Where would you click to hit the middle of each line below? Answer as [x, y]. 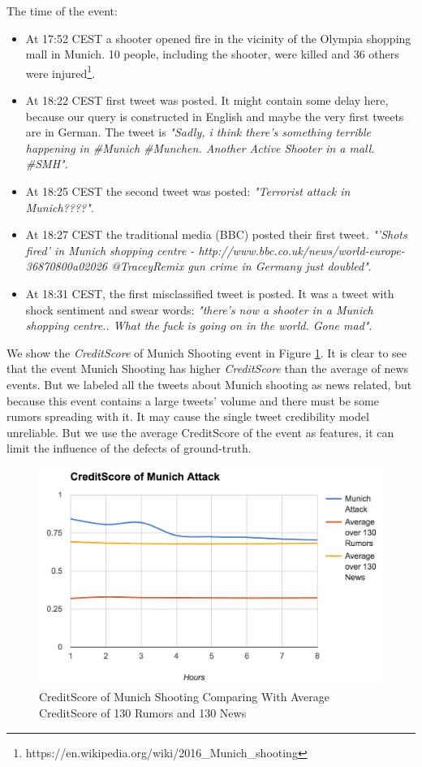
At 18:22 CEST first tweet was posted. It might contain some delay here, [207, 100]
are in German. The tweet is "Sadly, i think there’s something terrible [198, 132]
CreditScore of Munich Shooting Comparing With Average [184, 697]
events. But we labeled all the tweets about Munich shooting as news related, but [209, 384]
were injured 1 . [60, 71]
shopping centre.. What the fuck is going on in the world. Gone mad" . [199, 325]
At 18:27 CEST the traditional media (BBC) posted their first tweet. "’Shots [216, 234]
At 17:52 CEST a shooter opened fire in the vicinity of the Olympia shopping [218, 38]
